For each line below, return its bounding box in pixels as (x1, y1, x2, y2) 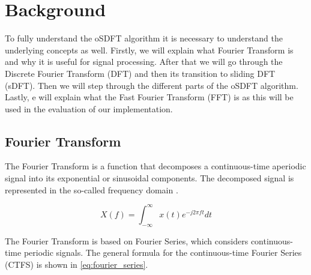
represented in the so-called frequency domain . (5, 183, 178, 196)
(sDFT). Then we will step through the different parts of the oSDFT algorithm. (5, 79, 298, 91)
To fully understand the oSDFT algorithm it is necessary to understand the (5, 32, 283, 44)
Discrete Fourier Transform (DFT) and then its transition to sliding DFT (5, 67, 276, 79)
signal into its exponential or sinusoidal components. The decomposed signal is (5, 172, 294, 184)
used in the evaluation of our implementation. (5, 102, 173, 115)
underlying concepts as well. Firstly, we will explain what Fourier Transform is (5, 43, 294, 56)
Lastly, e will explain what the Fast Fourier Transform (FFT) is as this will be (5, 91, 294, 103)
